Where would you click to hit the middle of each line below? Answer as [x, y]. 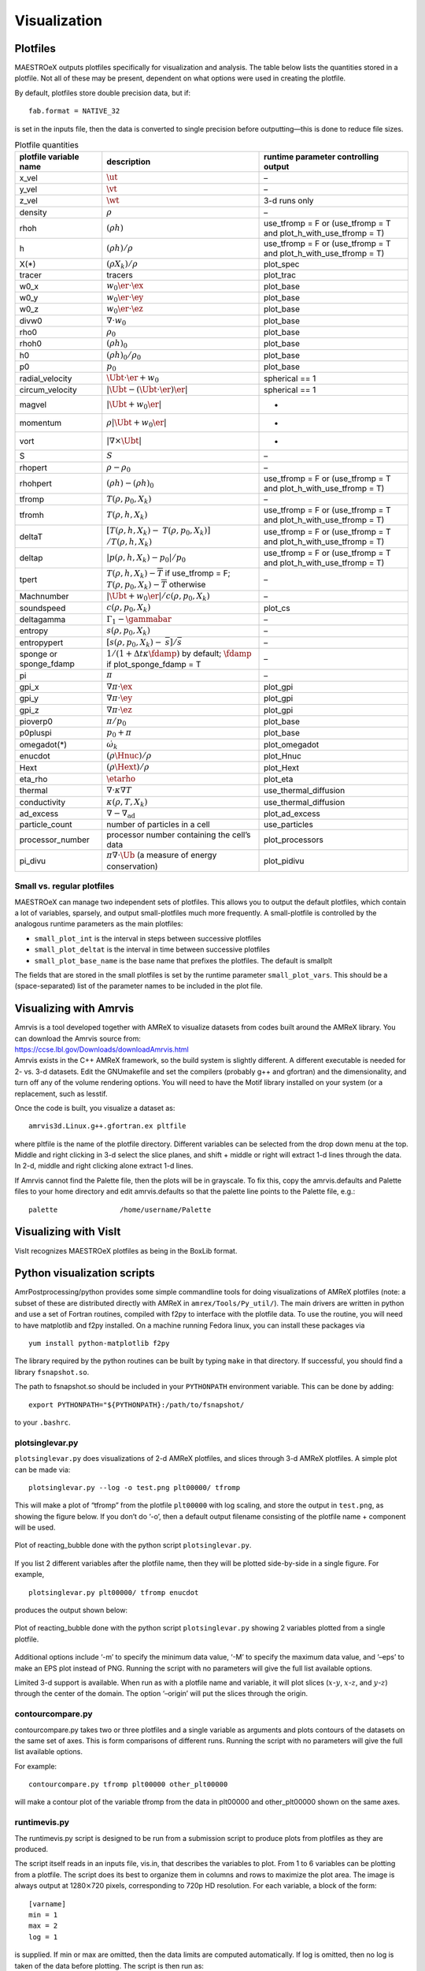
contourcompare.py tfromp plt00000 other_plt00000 [128, 1785]
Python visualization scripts [85, 1273]
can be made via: [42, 1470]
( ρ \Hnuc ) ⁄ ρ [129, 756]
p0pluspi [35, 733]
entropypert [41, 643]
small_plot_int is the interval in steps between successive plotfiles [148, 938]
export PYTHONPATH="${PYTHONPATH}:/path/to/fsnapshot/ [137, 1405]
